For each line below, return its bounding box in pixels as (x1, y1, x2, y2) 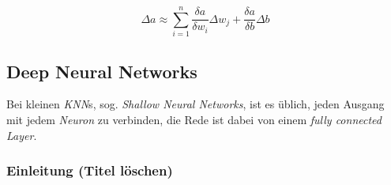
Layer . (6, 126, 37, 143)
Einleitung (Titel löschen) (6, 160, 173, 180)
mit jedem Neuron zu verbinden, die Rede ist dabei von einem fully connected (6, 111, 382, 127)
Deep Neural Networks (6, 59, 197, 83)
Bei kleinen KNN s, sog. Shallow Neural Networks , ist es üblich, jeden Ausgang (6, 96, 385, 112)
